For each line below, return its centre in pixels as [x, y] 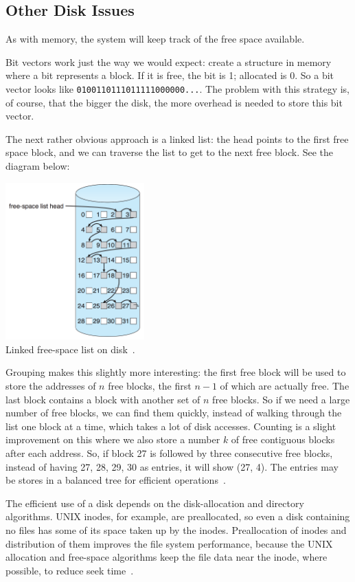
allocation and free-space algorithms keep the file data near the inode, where [167, 557]
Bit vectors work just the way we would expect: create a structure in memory [169, 61]
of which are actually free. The [285, 386]
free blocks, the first [150, 386]
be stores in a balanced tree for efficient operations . [116, 480]
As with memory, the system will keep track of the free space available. [155, 39]
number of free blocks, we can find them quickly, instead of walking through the [174, 413]
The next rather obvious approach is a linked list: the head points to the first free [177, 138]
